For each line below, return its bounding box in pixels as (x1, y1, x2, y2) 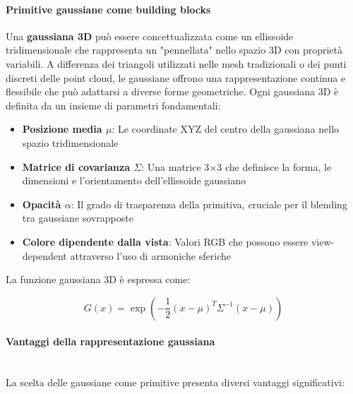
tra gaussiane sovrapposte (22, 210, 133, 225)
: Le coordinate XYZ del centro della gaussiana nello (112, 121, 340, 136)
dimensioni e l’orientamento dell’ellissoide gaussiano (22, 173, 246, 188)
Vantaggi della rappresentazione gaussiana (6, 334, 215, 349)
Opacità (22, 196, 61, 211)
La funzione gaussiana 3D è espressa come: (6, 272, 191, 287)
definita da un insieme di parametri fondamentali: (6, 97, 221, 112)
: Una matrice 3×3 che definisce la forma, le (141, 159, 332, 174)
